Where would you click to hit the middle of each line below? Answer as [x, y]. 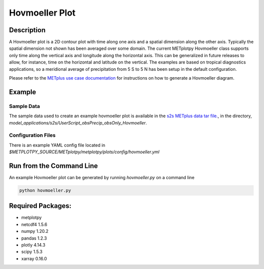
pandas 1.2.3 [34, 238]
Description [27, 30]
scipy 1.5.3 [32, 252]
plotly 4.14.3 [33, 245]
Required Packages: [40, 206]
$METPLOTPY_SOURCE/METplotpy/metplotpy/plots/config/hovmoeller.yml [84, 152]
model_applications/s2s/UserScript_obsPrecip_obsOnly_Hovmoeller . [78, 123]
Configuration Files [32, 135]
